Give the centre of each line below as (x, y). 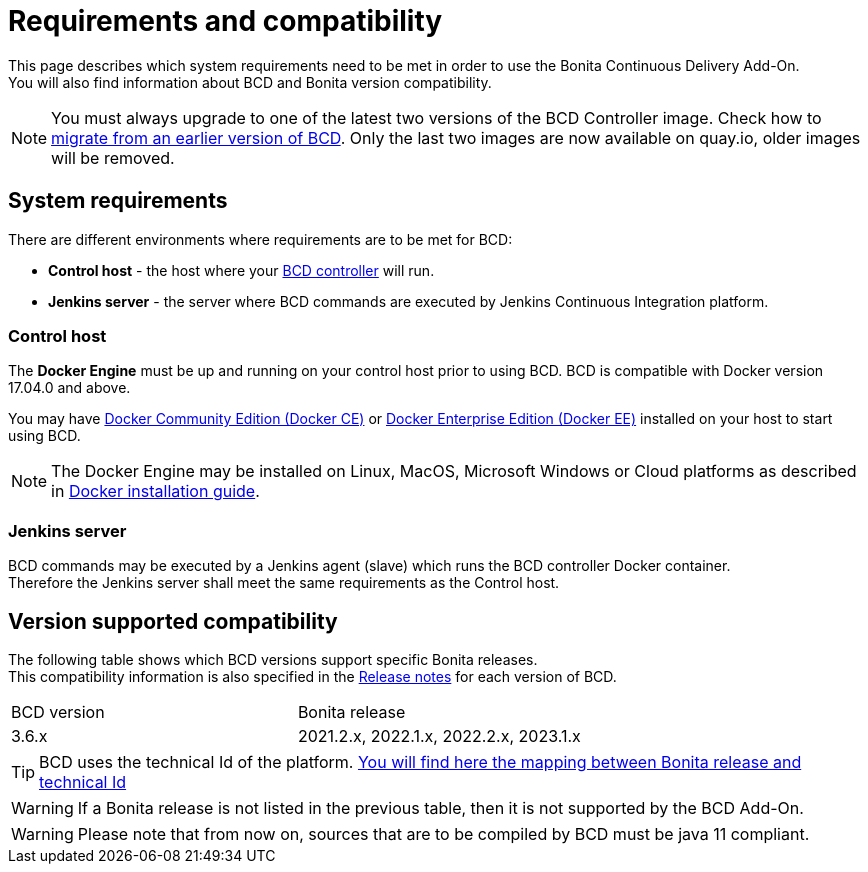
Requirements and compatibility (225, 21)
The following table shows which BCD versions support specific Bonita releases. (273, 659)
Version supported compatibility (173, 621)
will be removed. (113, 157)
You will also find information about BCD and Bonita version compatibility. (250, 82)
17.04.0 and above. (69, 388)
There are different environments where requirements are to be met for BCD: (260, 239)
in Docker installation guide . (155, 491)
